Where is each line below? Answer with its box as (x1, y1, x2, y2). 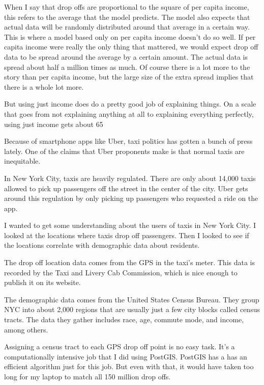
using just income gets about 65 (4, 118, 103, 129)
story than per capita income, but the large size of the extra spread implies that (4, 71, 254, 82)
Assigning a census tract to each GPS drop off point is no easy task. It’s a (4, 341, 235, 352)
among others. (4, 324, 48, 335)
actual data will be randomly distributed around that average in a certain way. (4, 21, 250, 32)
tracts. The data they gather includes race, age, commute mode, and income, (4, 314, 244, 325)
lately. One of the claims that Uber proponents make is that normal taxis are (4, 145, 245, 156)
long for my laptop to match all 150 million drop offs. (4, 371, 171, 381)
